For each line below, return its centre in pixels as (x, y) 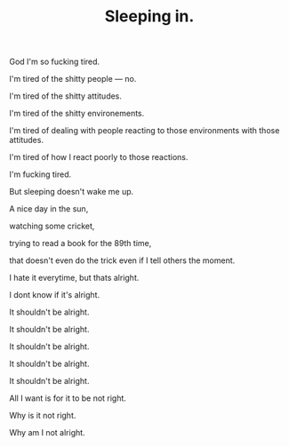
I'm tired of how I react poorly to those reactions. (99, 157)
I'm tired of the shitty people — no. (73, 79)
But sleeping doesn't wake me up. (72, 192)
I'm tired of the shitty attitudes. (66, 96)
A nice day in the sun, (49, 209)
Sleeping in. (149, 16)
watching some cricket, (52, 226)
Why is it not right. (43, 416)
